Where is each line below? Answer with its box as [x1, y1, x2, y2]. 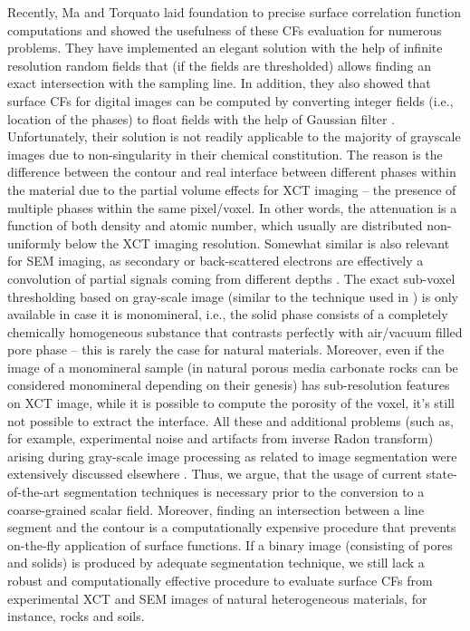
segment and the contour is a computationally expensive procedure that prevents [7, 518, 456, 537]
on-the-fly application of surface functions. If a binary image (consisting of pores [7, 535, 453, 554]
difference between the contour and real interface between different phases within [7, 162, 456, 181]
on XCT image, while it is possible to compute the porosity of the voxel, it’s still [7, 393, 455, 413]
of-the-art [7, 482, 60, 501]
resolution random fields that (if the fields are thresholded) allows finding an [7, 55, 432, 74]
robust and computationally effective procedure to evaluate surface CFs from [7, 571, 433, 589]
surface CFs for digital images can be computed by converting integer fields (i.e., [7, 91, 454, 110]
